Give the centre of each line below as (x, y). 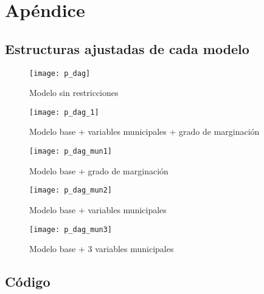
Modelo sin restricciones (74, 93)
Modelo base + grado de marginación (99, 170)
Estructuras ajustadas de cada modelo (127, 48)
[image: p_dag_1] (64, 112)
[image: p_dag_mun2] (71, 190)
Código (28, 282)
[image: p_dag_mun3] (71, 229)
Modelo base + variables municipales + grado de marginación (144, 132)
